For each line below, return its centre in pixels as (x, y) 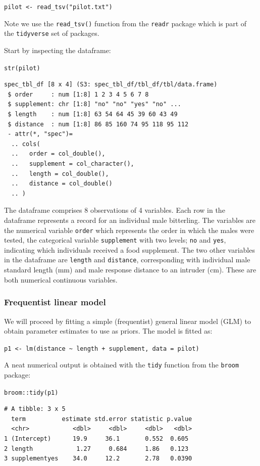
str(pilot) (22, 68)
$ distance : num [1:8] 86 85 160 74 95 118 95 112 (98, 124)
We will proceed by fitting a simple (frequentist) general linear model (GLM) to (128, 321)
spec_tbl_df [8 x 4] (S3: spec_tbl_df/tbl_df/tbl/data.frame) (111, 85)
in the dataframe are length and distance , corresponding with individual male (127, 260)
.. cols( (26, 144)
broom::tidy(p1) (31, 392)
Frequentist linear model (55, 302)
